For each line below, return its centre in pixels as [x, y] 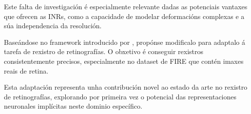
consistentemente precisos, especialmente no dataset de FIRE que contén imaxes [124, 61]
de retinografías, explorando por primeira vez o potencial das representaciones [120, 96]
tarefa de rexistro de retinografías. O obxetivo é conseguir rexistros [104, 51]
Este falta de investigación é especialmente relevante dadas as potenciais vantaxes [126, 6]
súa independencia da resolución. [53, 26]
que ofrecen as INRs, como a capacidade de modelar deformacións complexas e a [124, 16]
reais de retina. [26, 70]
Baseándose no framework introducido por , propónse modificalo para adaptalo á [125, 42]
